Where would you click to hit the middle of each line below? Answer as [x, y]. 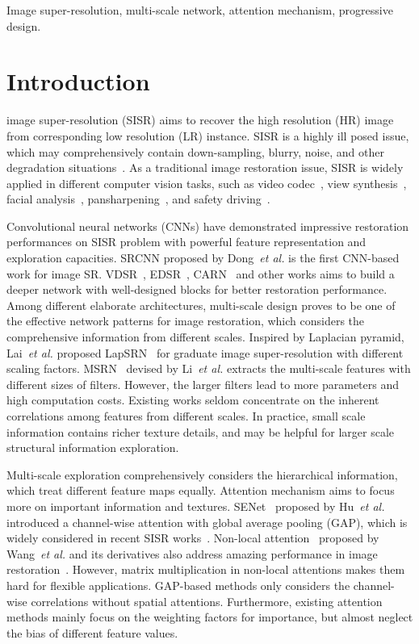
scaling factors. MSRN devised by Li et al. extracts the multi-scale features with [209, 368]
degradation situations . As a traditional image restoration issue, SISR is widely [205, 167]
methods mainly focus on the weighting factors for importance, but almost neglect [210, 617]
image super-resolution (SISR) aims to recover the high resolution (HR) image [200, 120]
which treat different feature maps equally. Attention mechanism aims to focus [201, 490]
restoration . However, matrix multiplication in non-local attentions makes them [206, 569]
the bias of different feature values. [92, 632]
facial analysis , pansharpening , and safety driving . [138, 199]
